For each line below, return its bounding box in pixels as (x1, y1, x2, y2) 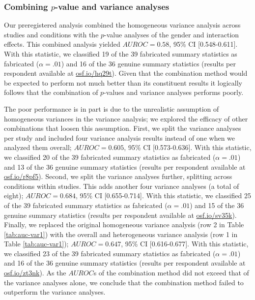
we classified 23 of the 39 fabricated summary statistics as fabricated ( (4, 248, 216, 258)
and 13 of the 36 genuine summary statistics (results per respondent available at (4, 161, 246, 172)
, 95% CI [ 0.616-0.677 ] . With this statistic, (121, 239, 249, 249)
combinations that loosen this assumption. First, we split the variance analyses (4, 123, 241, 133)
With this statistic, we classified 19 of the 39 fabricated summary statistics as (4, 49, 237, 59)
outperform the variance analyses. (4, 287, 106, 297)
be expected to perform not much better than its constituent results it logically (4, 77, 243, 88)
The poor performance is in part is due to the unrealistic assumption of (4, 103, 219, 114)
